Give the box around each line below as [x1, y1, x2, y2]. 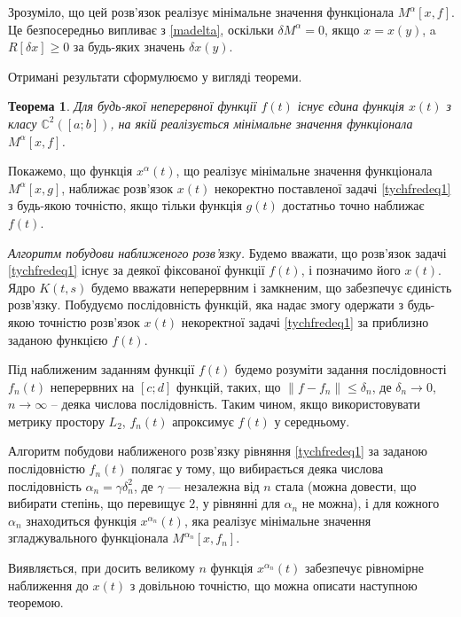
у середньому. [274, 411, 350, 430]
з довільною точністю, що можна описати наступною [129, 575, 418, 594]
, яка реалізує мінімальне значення [184, 511, 371, 529]
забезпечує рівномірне [305, 558, 424, 577]
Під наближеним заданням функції [8, 360, 195, 379]
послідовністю [8, 459, 85, 478]
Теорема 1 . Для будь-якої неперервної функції [8, 97, 257, 115]
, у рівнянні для [195, 494, 280, 512]
